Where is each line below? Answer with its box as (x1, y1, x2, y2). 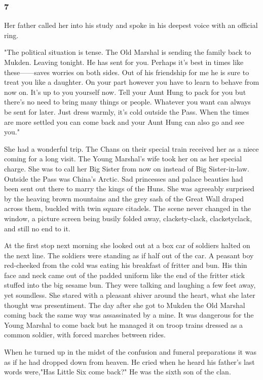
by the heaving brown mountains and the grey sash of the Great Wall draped (4, 193, 244, 203)
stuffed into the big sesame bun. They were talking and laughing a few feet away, (4, 280, 256, 290)
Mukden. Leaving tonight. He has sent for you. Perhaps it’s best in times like (4, 57, 244, 67)
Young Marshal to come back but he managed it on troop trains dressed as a (4, 319, 243, 330)
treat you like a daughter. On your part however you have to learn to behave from (4, 77, 259, 87)
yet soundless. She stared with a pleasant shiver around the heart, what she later (4, 290, 255, 300)
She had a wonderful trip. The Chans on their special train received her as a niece (4, 143, 259, 154)
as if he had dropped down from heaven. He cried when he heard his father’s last (4, 356, 255, 367)
